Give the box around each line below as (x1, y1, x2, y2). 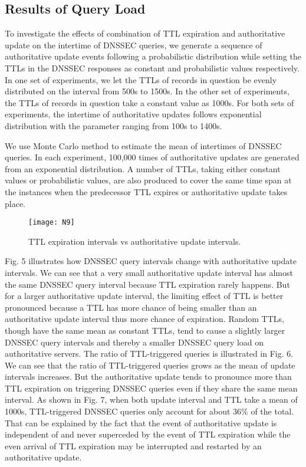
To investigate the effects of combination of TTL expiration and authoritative (5, 27, 285, 40)
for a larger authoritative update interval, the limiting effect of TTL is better (5, 290, 284, 302)
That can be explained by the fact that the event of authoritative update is (5, 416, 277, 429)
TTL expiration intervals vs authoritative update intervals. (28, 235, 241, 247)
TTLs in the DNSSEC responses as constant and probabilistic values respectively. (5, 61, 300, 74)
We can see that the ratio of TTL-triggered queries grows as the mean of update (5, 359, 295, 371)
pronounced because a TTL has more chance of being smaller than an (5, 301, 257, 313)
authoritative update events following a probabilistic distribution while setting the (5, 50, 301, 63)
